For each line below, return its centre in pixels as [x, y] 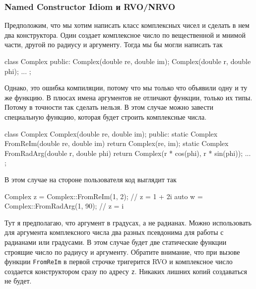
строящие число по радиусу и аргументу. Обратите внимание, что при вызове [122, 252]
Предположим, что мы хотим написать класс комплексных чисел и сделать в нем [127, 25]
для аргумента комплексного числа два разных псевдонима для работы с [114, 232]
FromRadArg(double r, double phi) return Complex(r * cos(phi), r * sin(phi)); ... [128, 153]
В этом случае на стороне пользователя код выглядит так [91, 179]
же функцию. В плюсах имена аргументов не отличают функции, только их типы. [128, 97]
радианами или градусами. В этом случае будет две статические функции [116, 242]
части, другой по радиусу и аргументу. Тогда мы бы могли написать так [114, 44]
